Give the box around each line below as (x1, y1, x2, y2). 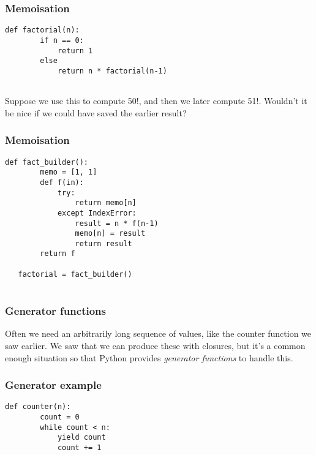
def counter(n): (5, 402, 71, 412)
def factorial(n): (5, 26, 80, 35)
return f (40, 249, 75, 258)
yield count (57, 433, 106, 442)
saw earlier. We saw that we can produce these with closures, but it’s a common (5, 339, 306, 352)
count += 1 (57, 443, 102, 452)
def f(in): (40, 178, 84, 187)
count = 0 (40, 412, 80, 421)
